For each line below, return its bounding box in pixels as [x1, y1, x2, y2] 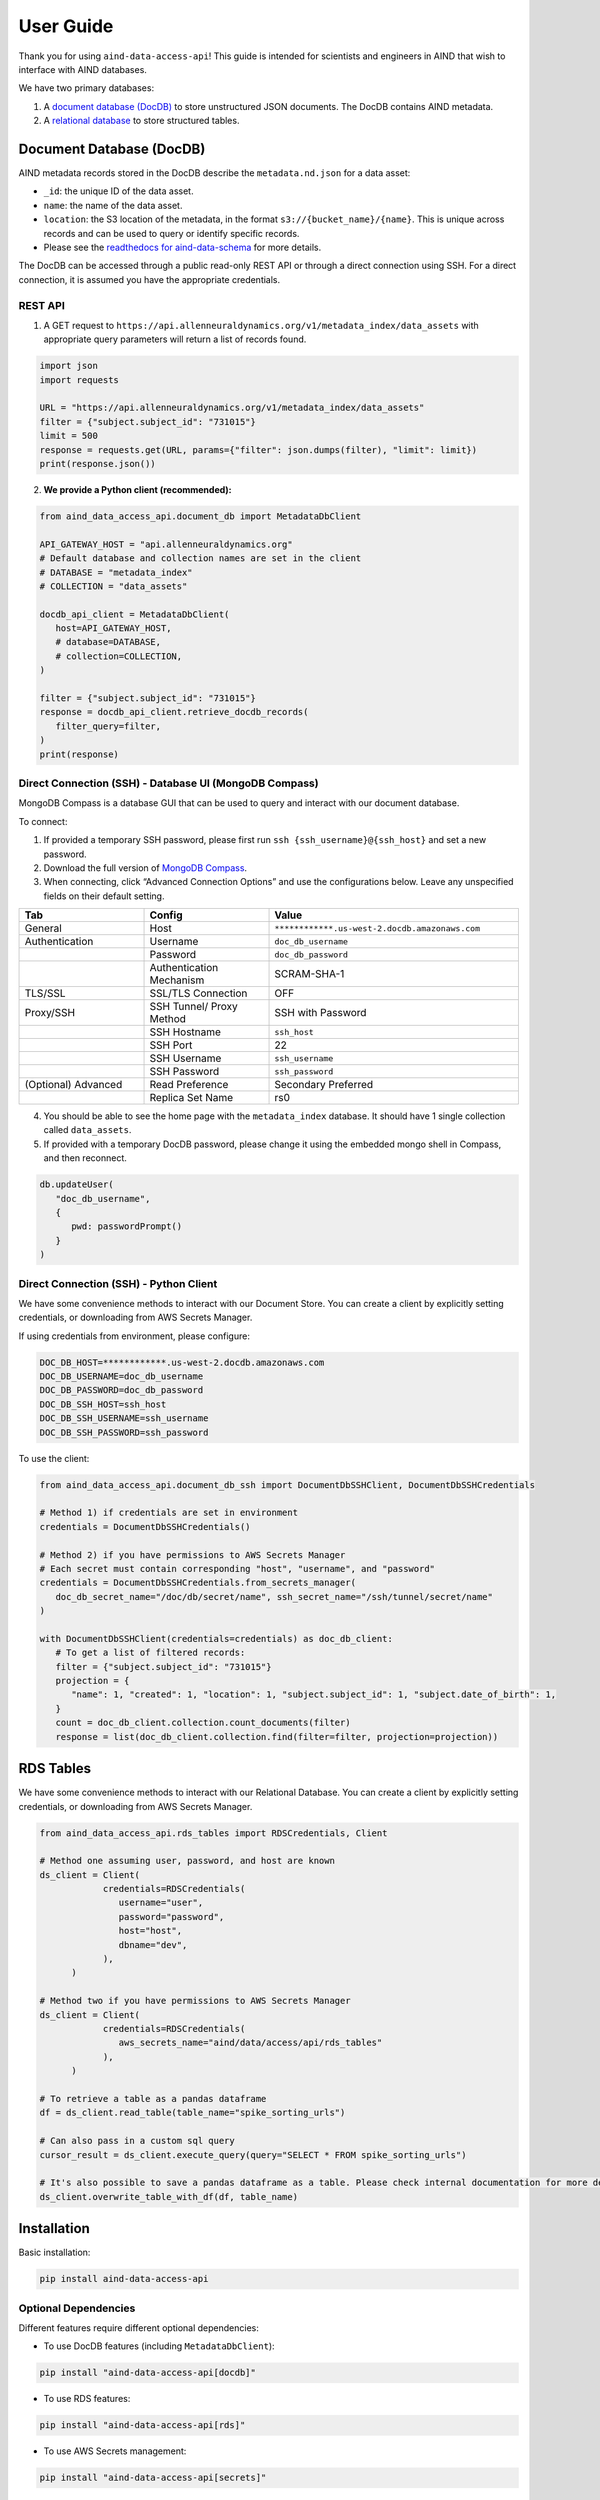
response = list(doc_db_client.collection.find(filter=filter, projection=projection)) [55, 1731, 499, 1742]
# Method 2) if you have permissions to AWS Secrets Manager [39, 1549, 346, 1560]
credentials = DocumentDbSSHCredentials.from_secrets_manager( [39, 1577, 357, 1589]
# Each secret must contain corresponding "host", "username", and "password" [39, 1563, 435, 1574]
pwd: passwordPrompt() [71, 1221, 183, 1232]
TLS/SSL [24, 986, 66, 1000]
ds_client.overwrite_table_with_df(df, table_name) [39, 2191, 299, 2202]
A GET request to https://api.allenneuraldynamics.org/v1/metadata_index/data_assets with [43, 319, 479, 331]
